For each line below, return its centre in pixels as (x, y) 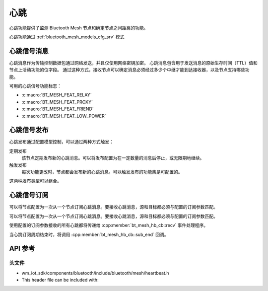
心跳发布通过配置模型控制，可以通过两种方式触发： (61, 142)
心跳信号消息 (29, 51)
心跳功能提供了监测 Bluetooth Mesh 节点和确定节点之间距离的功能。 (79, 28)
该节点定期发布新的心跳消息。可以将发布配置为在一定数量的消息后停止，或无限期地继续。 (113, 158)
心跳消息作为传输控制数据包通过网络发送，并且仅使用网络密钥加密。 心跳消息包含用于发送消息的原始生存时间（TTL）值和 (133, 63)
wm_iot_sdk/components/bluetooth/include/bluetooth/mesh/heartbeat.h (95, 273)
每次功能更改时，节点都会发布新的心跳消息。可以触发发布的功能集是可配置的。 (102, 172)
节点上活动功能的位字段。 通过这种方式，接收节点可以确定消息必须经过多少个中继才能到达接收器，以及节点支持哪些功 (129, 70)
